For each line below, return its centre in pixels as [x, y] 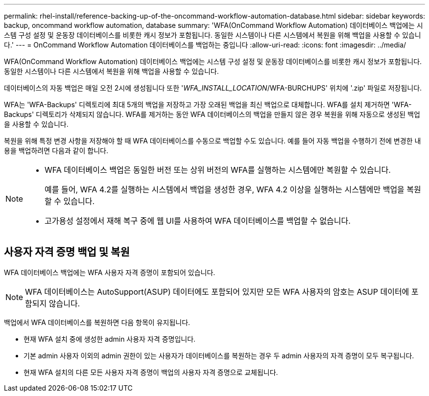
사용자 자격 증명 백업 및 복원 [67, 252]
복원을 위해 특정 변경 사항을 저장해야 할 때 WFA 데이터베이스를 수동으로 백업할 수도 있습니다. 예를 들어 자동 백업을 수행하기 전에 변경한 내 [213, 141]
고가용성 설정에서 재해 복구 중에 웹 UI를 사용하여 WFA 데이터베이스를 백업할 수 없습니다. [198, 221]
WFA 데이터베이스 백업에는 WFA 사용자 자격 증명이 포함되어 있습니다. [110, 272]
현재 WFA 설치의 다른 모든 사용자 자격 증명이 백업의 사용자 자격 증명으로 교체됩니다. [151, 372]
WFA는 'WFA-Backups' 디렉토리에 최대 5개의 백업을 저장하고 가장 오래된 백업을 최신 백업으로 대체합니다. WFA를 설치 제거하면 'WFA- [208, 105]
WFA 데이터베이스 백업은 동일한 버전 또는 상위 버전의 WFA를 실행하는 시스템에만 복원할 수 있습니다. [218, 170]
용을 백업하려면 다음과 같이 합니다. [56, 151]
